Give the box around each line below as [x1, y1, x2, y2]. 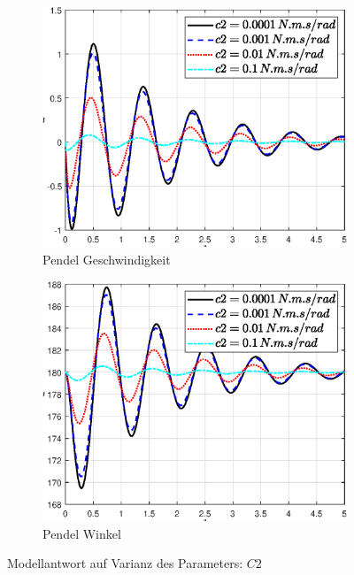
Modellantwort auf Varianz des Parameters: [7, 554, 243, 572]
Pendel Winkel [42, 524, 121, 542]
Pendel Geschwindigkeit [42, 250, 171, 269]
